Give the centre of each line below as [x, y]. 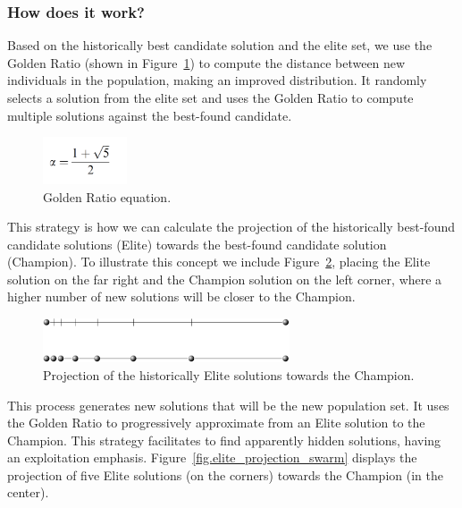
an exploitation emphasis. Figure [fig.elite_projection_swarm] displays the [212, 457]
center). [28, 492]
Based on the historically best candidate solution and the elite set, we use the [220, 45]
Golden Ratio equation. [107, 196]
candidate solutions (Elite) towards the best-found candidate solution [197, 244]
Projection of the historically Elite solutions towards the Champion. [229, 374]
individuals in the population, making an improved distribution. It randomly [217, 80]
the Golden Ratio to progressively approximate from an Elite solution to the [216, 423]
